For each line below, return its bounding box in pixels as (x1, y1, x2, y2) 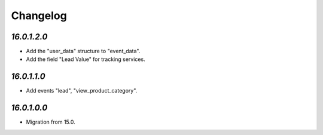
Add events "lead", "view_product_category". (26, 87, 138, 94)
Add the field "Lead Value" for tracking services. (26, 56, 146, 63)
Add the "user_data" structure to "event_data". (26, 48, 141, 55)
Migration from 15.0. (26, 118, 75, 125)
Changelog (11, 9, 67, 22)
